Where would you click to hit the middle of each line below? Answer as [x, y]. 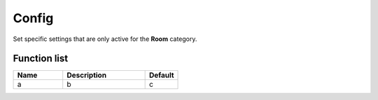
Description [87, 75]
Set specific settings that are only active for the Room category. [105, 39]
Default [161, 75]
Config [33, 18]
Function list [41, 59]
